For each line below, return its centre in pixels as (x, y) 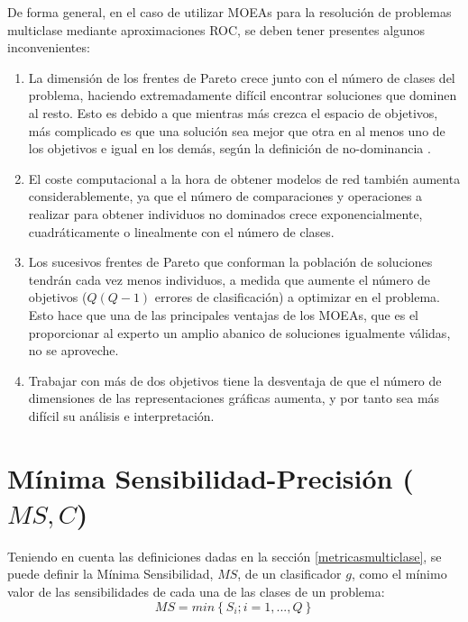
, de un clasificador (289, 574)
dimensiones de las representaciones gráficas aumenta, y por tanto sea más (234, 398)
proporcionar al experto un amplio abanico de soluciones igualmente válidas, (239, 332)
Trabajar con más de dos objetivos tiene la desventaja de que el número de (235, 380)
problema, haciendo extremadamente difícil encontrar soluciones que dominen (243, 95)
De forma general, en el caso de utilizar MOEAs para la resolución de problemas (229, 12)
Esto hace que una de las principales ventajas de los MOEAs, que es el (224, 314)
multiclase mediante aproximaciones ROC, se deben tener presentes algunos (216, 29)
